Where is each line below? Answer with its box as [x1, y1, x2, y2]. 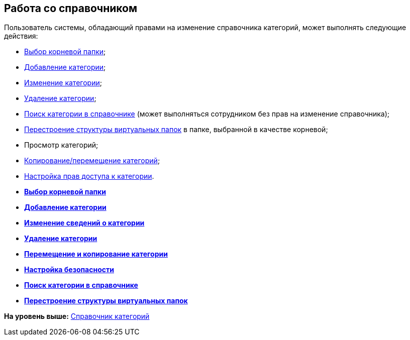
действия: [4, 32, 38, 41]
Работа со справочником [4, 2, 138, 15]
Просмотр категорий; [24, 141, 98, 150]
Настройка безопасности [24, 265, 114, 274]
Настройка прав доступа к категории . [24, 172, 154, 181]
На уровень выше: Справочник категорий [4, 312, 150, 321]
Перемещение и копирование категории [24, 250, 168, 259]
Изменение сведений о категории [24, 218, 145, 228]
